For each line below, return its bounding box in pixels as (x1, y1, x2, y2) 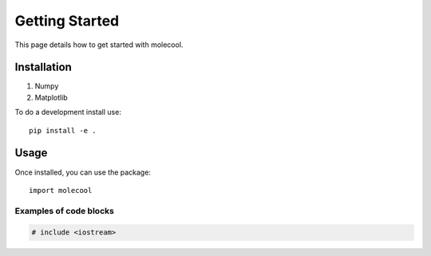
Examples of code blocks (14, 205, 115, 216)
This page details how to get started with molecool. (14, 40, 184, 49)
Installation (14, 61, 72, 74)
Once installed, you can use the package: (14, 167, 152, 177)
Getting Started (14, 12, 120, 30)
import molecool (29, 186, 93, 195)
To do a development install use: (14, 108, 121, 117)
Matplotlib (34, 93, 68, 102)
